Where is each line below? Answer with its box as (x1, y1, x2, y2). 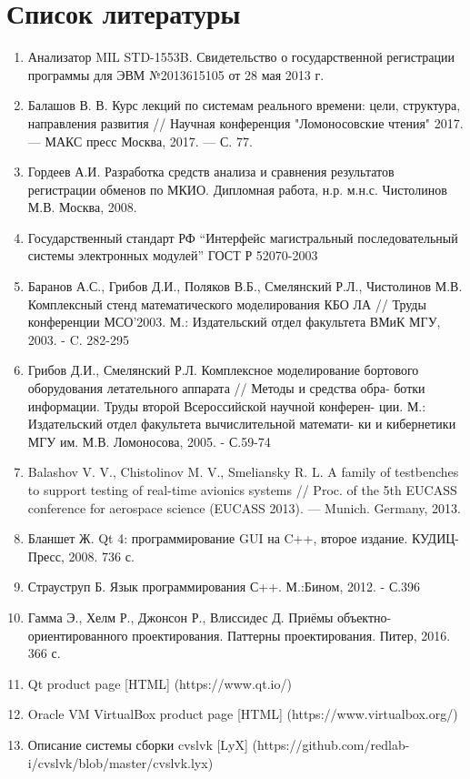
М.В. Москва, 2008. (27, 197, 137, 217)
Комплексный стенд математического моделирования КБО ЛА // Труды (27, 294, 426, 313)
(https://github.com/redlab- (252, 734, 410, 754)
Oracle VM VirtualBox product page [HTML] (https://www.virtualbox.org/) (27, 704, 458, 723)
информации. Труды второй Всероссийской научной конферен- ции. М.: (27, 396, 426, 415)
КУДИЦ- (412, 529, 460, 548)
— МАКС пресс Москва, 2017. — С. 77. (27, 131, 253, 150)
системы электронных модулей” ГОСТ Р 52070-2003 (27, 246, 318, 265)
